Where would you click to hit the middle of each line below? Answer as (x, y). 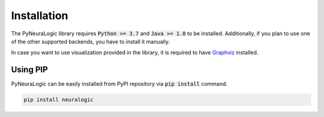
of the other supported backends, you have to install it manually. (91, 41)
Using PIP (29, 70)
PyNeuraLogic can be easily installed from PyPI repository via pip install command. (119, 84)
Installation (40, 16)
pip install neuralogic (59, 100)
